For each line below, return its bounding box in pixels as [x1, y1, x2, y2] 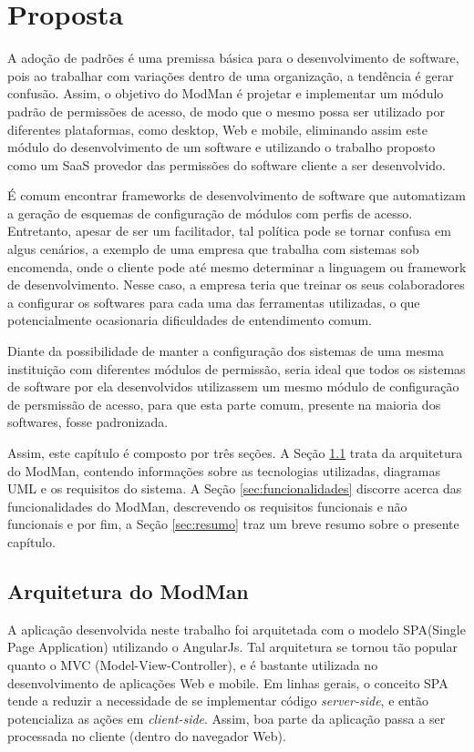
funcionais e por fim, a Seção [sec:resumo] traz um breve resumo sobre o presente [7, 514, 459, 534]
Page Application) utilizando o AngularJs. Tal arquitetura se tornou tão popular [7, 637, 458, 656]
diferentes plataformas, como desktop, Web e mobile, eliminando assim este [7, 119, 428, 138]
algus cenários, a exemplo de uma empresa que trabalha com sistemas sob [7, 239, 419, 259]
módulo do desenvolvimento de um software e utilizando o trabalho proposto [7, 137, 436, 157]
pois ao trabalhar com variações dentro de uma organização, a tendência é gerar [7, 66, 454, 85]
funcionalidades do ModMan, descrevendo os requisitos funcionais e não [7, 496, 407, 515]
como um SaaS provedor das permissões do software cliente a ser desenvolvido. [7, 155, 446, 174]
